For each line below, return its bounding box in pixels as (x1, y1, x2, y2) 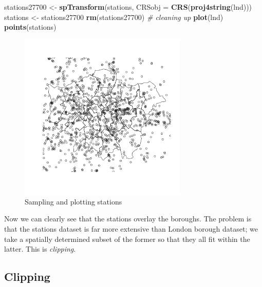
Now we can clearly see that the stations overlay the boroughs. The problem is (4, 213, 252, 224)
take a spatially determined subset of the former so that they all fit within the (4, 233, 250, 244)
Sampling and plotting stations (25, 196, 122, 207)
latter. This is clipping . (4, 243, 76, 254)
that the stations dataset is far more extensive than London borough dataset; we (4, 223, 258, 234)
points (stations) (4, 22, 57, 32)
